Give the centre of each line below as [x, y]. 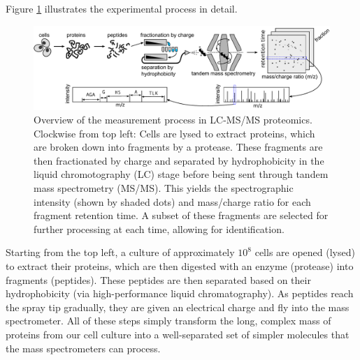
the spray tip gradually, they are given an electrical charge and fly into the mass [178, 307]
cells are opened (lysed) [305, 252]
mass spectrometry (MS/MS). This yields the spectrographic [164, 188]
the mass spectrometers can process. [83, 348]
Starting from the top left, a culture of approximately [120, 252]
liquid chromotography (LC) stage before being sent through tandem [181, 174]
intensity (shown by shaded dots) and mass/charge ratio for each [172, 201]
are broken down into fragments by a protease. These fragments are [178, 147]
